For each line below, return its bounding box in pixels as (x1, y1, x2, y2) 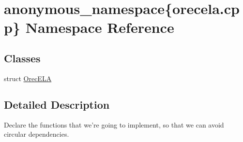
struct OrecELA (4, 73, 52, 83)
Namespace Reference (25, 17, 174, 37)
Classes (4, 50, 41, 65)
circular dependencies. (4, 129, 69, 139)
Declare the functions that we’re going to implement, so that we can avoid (4, 119, 224, 129)
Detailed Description (4, 97, 110, 112)
